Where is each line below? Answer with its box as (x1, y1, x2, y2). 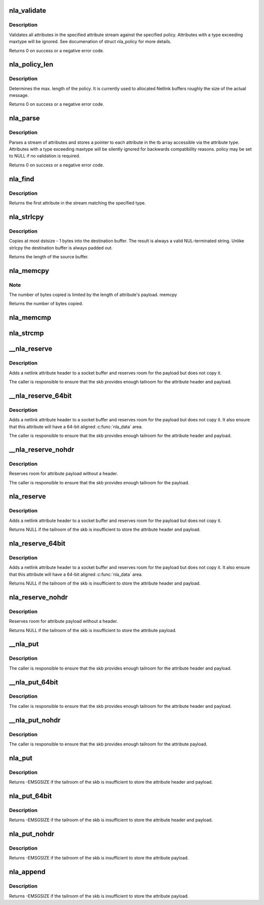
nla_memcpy (9, 267, 49, 275)
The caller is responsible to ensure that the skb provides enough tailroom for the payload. (9, 479, 190, 485)
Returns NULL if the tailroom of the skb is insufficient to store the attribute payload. (9, 627, 177, 633)
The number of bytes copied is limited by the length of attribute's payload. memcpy (9, 292, 177, 298)
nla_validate (9, 6, 46, 15)
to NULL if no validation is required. (9, 153, 81, 159)
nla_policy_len (9, 60, 54, 68)
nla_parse (9, 114, 40, 122)
